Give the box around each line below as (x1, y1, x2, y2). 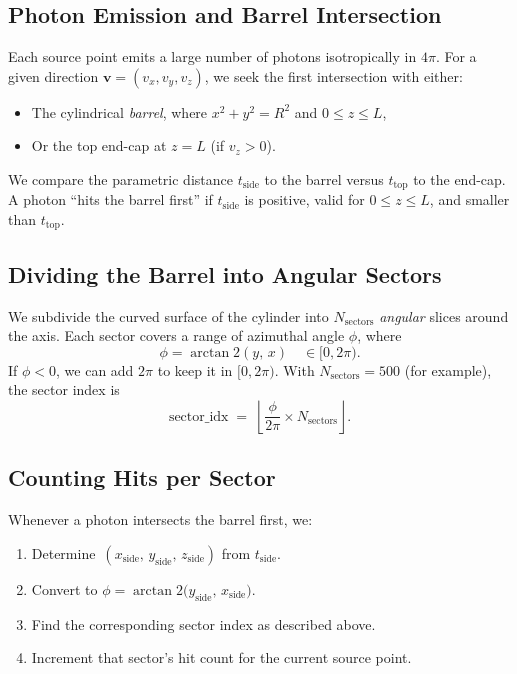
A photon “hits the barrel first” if (8, 189, 213, 210)
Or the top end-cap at (31, 135, 167, 156)
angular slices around (379, 305, 509, 326)
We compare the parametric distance (8, 168, 233, 189)
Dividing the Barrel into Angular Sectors (8, 258, 442, 289)
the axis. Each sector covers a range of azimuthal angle (8, 325, 345, 346)
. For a (435, 46, 477, 67)
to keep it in (157, 359, 233, 380)
